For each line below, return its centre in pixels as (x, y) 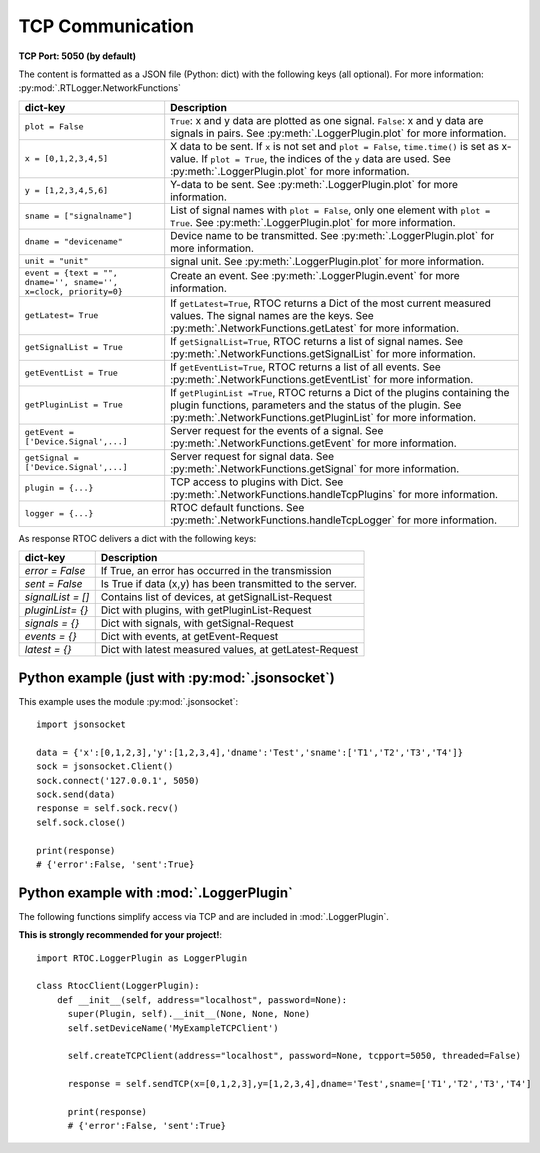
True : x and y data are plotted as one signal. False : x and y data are (327, 120)
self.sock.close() (81, 822)
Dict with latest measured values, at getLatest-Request (229, 650)
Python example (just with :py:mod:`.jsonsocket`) (176, 677)
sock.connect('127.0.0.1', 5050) (118, 780)
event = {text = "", (71, 272)
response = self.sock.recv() (107, 808)
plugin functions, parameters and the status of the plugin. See (316, 405)
